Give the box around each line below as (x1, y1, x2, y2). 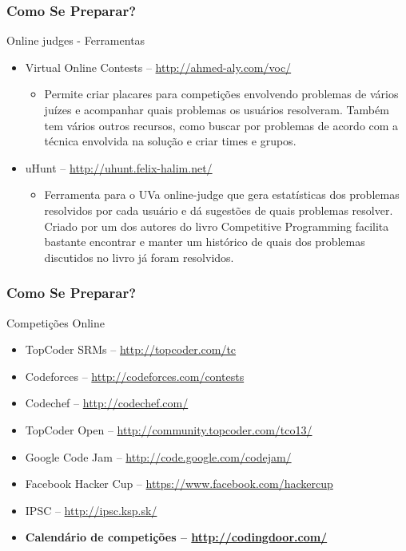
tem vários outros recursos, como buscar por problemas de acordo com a (44, 117, 399, 133)
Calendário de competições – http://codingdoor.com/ (25, 529, 328, 545)
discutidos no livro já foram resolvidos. (44, 248, 234, 265)
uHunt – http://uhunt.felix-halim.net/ (25, 159, 213, 176)
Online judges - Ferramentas (6, 32, 145, 49)
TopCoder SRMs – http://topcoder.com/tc (25, 341, 237, 358)
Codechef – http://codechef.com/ (25, 394, 189, 411)
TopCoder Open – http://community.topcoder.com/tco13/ (25, 421, 312, 438)
